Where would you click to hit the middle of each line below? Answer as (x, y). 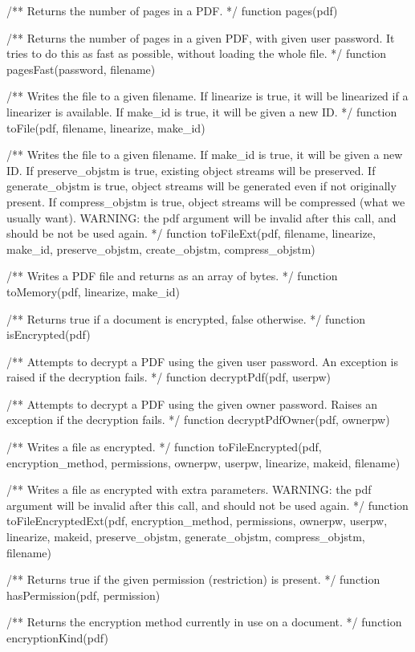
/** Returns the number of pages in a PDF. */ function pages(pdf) (172, 10)
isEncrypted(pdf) (49, 334)
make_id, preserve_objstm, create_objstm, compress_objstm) (161, 249)
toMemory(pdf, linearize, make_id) (93, 291)
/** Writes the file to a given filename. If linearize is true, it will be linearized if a (207, 96)
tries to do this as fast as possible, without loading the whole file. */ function (197, 53)
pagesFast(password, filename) (81, 69)
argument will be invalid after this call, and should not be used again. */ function (207, 505)
